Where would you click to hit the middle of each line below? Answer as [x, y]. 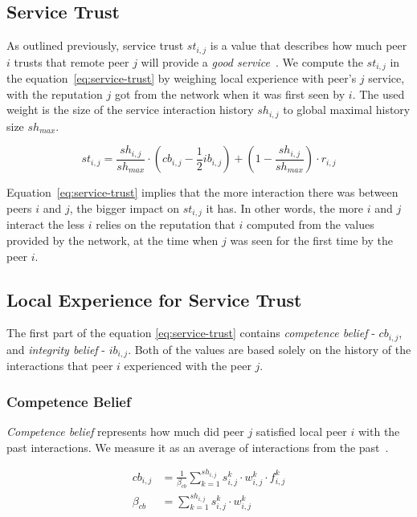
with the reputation [55, 94]
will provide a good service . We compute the [252, 61]
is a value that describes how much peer [309, 45]
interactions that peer [60, 366]
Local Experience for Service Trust [154, 299]
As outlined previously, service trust [95, 45]
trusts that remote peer [72, 61]
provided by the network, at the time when [112, 240]
